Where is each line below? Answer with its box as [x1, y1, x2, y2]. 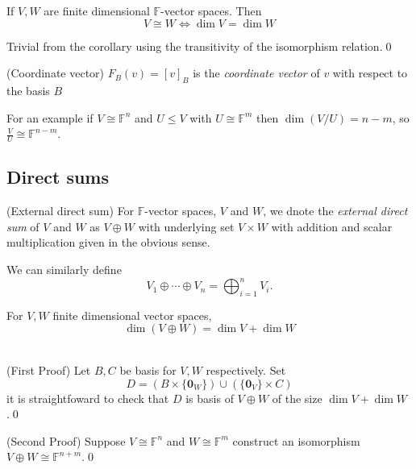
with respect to [332, 64, 408, 81]
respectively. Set [206, 362, 286, 379]
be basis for [119, 362, 177, 379]
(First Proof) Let [6, 362, 91, 379]
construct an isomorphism [232, 432, 360, 449]
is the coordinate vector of [193, 64, 320, 81]
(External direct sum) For [6, 202, 135, 219]
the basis [6, 81, 50, 98]
